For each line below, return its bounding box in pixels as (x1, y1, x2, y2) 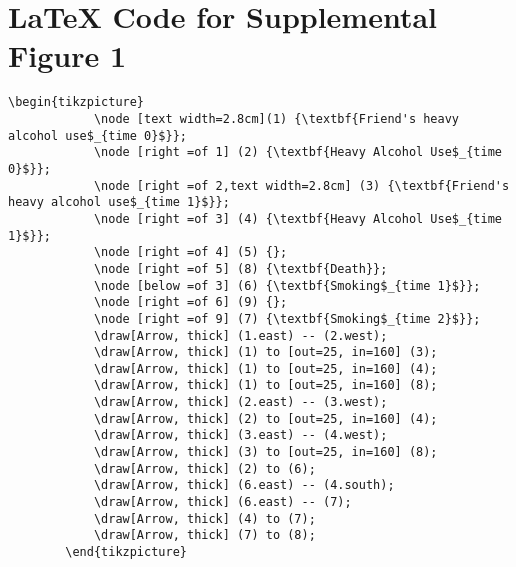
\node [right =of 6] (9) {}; (93, 295, 288, 310)
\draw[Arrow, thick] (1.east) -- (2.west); (93, 328, 388, 343)
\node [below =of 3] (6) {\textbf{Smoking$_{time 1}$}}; (93, 278, 481, 293)
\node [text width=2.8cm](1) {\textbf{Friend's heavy (93, 111, 460, 126)
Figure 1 (8, 35, 127, 76)
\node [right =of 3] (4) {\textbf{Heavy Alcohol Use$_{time (93, 211, 502, 226)
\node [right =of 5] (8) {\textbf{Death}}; (93, 261, 388, 276)
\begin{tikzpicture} (8, 95, 145, 110)
